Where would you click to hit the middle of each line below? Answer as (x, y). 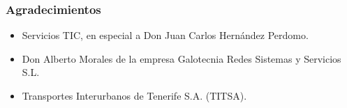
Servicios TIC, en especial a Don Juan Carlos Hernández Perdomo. (165, 35)
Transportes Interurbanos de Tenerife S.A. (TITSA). (134, 95)
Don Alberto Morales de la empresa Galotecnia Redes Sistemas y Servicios (182, 58)
